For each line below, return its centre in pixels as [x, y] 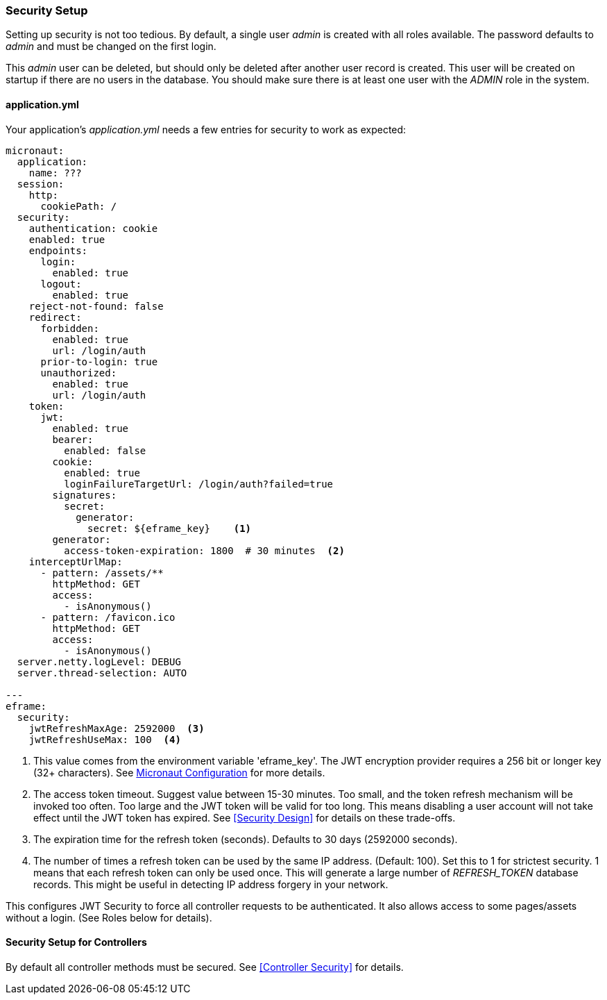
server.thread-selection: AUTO [102, 673]
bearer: [73, 439]
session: [41, 184]
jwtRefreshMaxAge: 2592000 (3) [117, 728]
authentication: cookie [93, 228]
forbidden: [70, 328]
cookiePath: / [79, 206]
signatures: [85, 495]
